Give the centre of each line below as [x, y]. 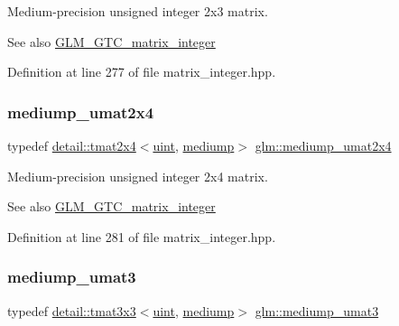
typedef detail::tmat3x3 [72, 310]
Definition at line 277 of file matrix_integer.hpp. [142, 72]
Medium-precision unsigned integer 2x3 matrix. [138, 11]
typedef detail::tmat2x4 [72, 145]
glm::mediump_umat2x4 [323, 145]
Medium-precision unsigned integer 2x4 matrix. [138, 176]
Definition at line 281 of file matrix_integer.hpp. [142, 236]
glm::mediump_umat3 [317, 310]
